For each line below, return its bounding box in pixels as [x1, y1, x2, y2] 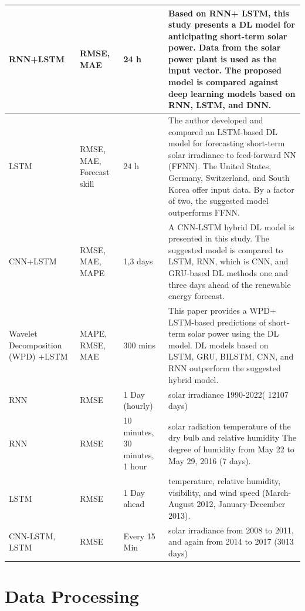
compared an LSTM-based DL [168, 125, 277, 137]
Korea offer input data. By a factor [168, 183, 294, 195]
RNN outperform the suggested [168, 362, 281, 374]
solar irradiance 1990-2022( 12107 [168, 388, 289, 400]
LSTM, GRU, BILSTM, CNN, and [168, 350, 294, 362]
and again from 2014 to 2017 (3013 [168, 535, 294, 548]
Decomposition [9, 338, 62, 351]
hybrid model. [168, 373, 219, 385]
